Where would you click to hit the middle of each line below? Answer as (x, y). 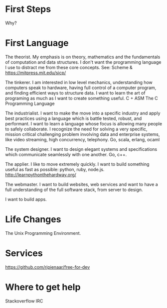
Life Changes (33, 219)
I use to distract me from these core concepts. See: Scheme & (69, 67)
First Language (37, 43)
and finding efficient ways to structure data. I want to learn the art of (75, 93)
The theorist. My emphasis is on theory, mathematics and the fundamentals (83, 57)
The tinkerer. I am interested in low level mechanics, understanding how (79, 82)
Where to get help (43, 287)
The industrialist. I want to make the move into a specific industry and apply (83, 113)
